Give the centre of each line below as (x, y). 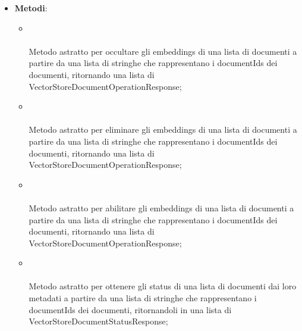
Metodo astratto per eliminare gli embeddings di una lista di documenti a (163, 129)
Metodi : (31, 8)
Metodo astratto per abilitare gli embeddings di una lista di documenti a (161, 207)
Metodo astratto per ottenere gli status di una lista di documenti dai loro (163, 286)
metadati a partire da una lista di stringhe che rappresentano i (143, 298)
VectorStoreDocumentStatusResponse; (98, 321)
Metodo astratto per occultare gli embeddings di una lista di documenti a (163, 51)
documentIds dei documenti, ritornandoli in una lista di (130, 309)
